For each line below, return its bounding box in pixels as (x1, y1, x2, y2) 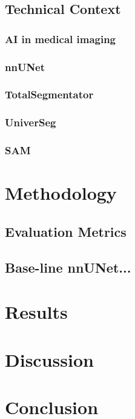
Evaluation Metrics (5, 222, 127, 240)
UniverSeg (5, 115, 56, 130)
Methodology (5, 180, 117, 205)
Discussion (5, 347, 94, 372)
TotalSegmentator (5, 87, 94, 102)
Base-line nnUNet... (5, 257, 131, 276)
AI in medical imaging (5, 31, 116, 46)
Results (5, 299, 68, 324)
